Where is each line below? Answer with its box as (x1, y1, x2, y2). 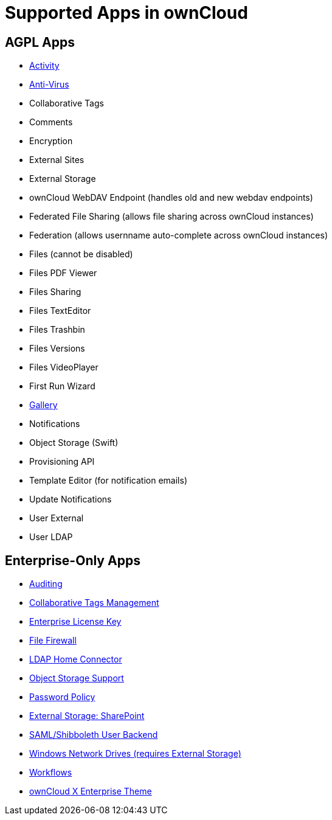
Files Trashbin (29, 324, 85, 335)
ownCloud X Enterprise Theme (29, 786, 152, 797)
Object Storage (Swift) (29, 437, 119, 448)
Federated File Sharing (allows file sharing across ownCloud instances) (29, 211, 314, 222)
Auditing (29, 579, 63, 589)
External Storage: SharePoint (29, 711, 145, 721)
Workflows (29, 767, 72, 778)
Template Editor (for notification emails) (29, 475, 187, 486)
